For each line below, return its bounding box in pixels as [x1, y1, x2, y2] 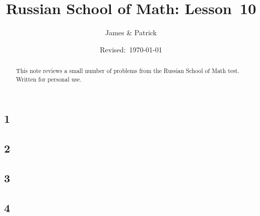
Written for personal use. [16, 75, 82, 83]
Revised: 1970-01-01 [100, 44, 162, 54]
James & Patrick [105, 27, 157, 38]
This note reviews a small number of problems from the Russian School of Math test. [16, 66, 239, 75]
